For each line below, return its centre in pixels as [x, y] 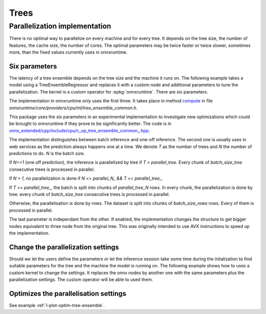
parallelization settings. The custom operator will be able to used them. [81, 279]
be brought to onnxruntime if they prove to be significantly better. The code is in [90, 124]
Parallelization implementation [60, 26]
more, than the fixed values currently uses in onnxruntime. [68, 52]
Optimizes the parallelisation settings [68, 294]
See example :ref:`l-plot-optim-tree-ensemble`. [57, 305]
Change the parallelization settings [64, 247]
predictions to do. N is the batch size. [47, 153]
